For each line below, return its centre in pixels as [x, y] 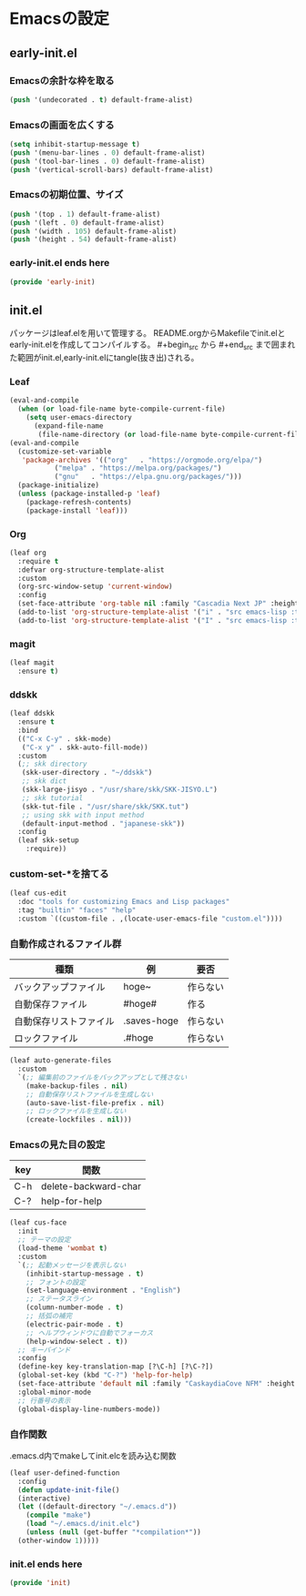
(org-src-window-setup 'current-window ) [95, 587]
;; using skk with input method [83, 815]
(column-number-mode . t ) [75, 1307]
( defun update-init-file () [69, 1489]
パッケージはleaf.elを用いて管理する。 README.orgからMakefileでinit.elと [148, 333]
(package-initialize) [59, 485]
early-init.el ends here [60, 263]
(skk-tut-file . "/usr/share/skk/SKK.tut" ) [105, 807]
